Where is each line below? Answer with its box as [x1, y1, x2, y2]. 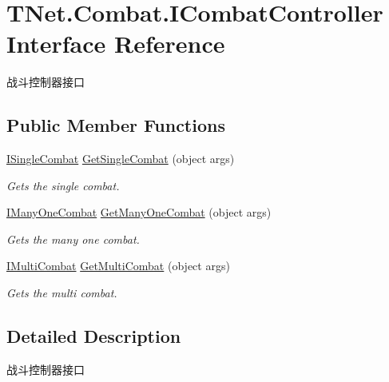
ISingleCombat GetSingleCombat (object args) [6, 150, 235, 167]
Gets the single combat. [6, 177, 120, 193]
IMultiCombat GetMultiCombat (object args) [6, 257, 230, 274]
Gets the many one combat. [6, 230, 140, 247]
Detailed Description [6, 324, 181, 348]
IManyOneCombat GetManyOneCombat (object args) [6, 204, 272, 221]
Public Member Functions [6, 113, 225, 137]
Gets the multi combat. [6, 285, 117, 301]
